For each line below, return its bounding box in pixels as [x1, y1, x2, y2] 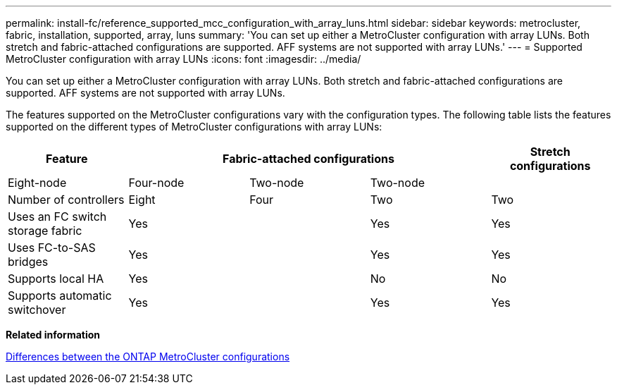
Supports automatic [8, 288, 112, 303]
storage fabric [8, 224, 82, 238]
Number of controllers [8, 193, 125, 207]
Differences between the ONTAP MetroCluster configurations [6, 351, 290, 362]
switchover [8, 303, 66, 317]
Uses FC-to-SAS [8, 240, 96, 255]
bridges [8, 255, 49, 269]
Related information [6, 329, 101, 341]
